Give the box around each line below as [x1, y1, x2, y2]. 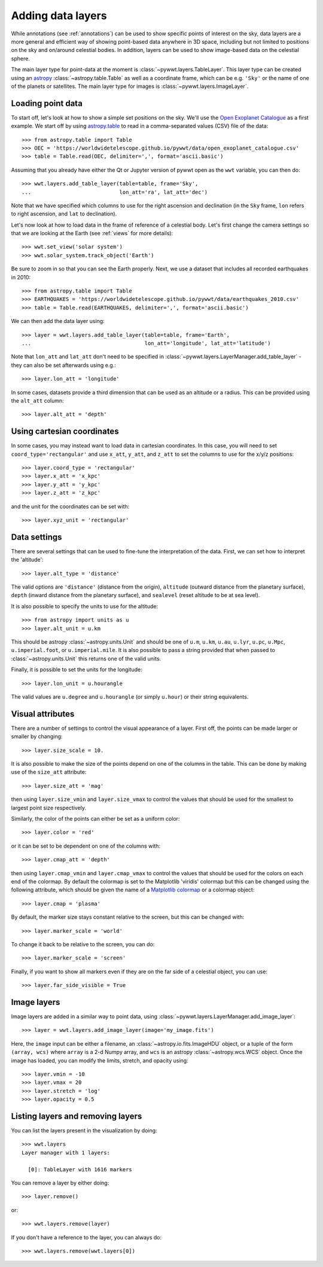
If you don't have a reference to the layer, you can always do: [11, 1234, 162, 1241]
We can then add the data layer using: [11, 318, 105, 325]
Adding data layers [11, 9, 107, 22]
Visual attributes [11, 709, 75, 719]
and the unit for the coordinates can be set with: [11, 502, 130, 510]
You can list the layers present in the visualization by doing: [11, 1127, 158, 1134]
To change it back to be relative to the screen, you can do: [11, 940, 155, 948]
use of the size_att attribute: [11, 769, 87, 776]
